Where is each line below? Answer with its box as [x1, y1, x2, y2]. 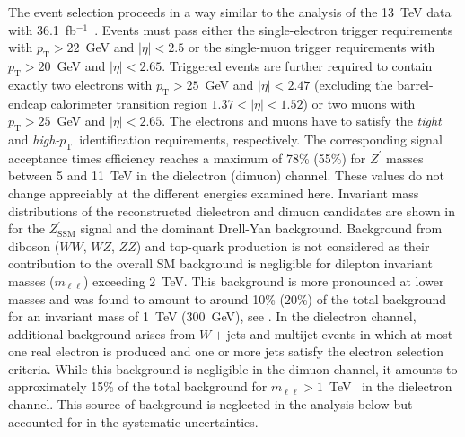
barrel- [397, 74, 434, 93]
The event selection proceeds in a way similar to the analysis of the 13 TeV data [8, 3, 452, 21]
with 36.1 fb [8, 20, 76, 39]
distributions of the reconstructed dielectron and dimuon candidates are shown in [8, 201, 456, 220]
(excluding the [313, 74, 393, 93]
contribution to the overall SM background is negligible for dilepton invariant [8, 254, 433, 273]
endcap [8, 93, 47, 112]
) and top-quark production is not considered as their [136, 236, 430, 255]
